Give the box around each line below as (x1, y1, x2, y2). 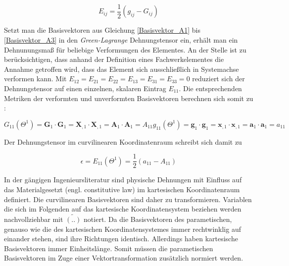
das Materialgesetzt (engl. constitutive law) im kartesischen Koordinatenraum (4, 184, 240, 195)
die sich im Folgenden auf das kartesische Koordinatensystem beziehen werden (4, 204, 241, 214)
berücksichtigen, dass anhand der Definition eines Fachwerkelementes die (4, 54, 224, 64)
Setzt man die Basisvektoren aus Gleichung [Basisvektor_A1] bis (4, 25, 200, 35)
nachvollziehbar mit (4, 214, 63, 224)
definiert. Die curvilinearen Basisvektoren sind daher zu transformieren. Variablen (4, 194, 252, 204)
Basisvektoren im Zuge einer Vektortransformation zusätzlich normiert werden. (4, 253, 243, 263)
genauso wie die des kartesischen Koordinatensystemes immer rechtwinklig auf (4, 223, 241, 234)
